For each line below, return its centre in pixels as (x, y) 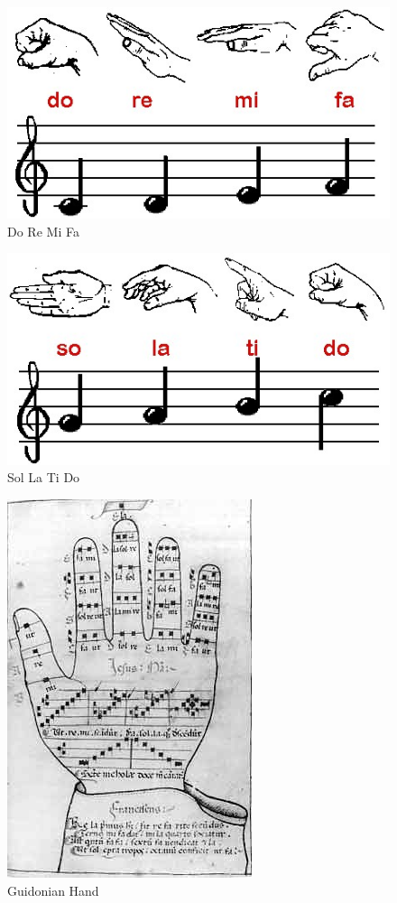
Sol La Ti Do (44, 477)
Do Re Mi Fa (43, 231)
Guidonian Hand (53, 890)
